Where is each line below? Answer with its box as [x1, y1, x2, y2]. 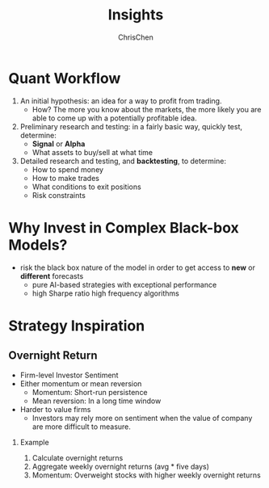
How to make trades [32, 173, 99, 183]
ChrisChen [118, 32, 153, 42]
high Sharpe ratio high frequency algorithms [32, 288, 179, 298]
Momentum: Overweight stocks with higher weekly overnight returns [32, 470, 261, 480]
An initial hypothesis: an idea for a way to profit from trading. [19, 95, 222, 106]
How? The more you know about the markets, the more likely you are [32, 104, 262, 114]
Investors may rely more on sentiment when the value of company [32, 413, 253, 423]
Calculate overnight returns [32, 452, 124, 462]
